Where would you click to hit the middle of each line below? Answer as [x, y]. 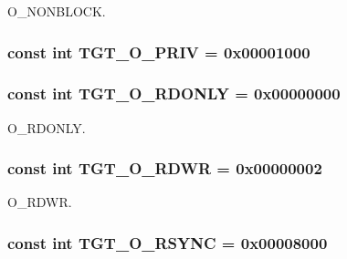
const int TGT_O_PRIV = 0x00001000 [159, 52]
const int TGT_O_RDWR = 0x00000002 [165, 168]
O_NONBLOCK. [57, 11]
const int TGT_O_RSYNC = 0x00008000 [168, 242]
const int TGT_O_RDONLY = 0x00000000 [174, 93]
